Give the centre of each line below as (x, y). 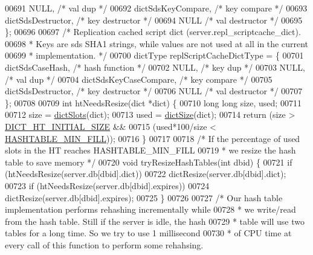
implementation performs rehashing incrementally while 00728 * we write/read (150, 209)
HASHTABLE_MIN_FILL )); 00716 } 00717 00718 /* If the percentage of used (153, 138)
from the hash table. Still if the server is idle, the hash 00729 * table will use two (155, 221)
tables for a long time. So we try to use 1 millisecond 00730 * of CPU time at (148, 233)
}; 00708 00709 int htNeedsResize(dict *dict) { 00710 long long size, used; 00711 (153, 102)
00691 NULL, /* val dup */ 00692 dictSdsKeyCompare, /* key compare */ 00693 (156, 8)
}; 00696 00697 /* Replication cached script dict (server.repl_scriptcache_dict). (153, 32)
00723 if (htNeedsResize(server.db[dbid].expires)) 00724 (107, 185)
